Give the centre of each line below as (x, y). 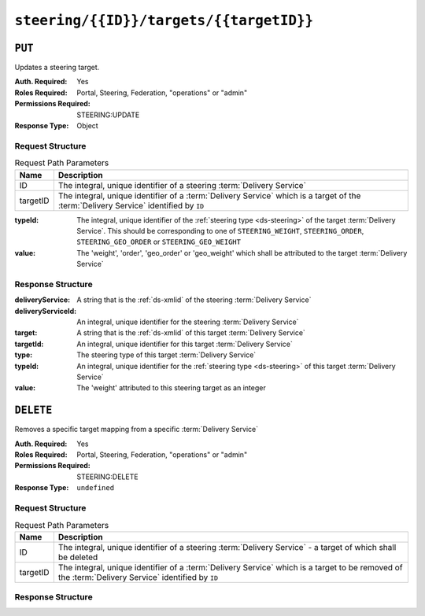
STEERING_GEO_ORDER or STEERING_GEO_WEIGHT (159, 242)
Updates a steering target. (57, 68)
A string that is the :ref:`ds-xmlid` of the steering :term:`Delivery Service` (194, 300)
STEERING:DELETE (107, 477)
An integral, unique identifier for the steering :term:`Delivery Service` (188, 322)
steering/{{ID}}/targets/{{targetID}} (164, 20)
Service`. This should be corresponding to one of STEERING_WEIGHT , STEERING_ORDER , (220, 231)
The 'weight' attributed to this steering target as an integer (172, 388)
